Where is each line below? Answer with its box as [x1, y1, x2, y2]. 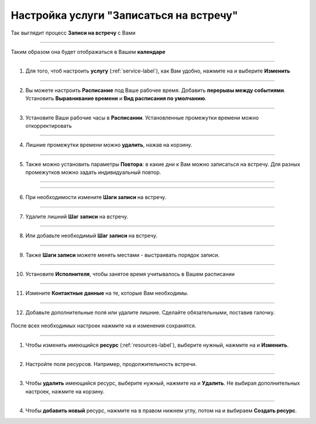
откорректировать [25, 122, 73, 129]
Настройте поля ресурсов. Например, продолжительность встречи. [25, 360, 197, 367]
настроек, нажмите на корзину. [25, 388, 105, 395]
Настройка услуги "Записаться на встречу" [11, 9, 238, 22]
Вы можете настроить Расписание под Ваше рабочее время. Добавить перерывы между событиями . [25, 87, 286, 94]
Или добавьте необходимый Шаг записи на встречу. [25, 232, 158, 240]
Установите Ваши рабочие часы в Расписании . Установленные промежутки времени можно [25, 114, 259, 121]
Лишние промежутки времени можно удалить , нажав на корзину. [25, 141, 193, 149]
